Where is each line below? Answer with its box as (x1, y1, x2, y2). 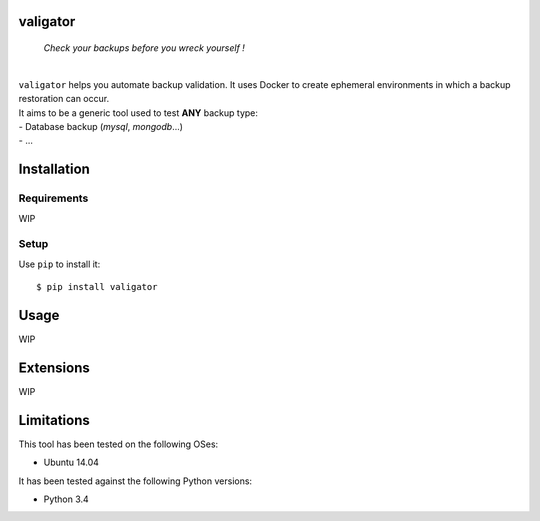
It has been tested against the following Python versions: (18, 475, 253, 487)
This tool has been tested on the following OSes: (18, 438, 219, 450)
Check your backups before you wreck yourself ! (43, 42, 245, 54)
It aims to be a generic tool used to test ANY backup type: (18, 106, 259, 119)
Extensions (18, 359, 90, 376)
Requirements (18, 191, 89, 205)
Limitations (18, 411, 90, 429)
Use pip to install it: (18, 258, 101, 270)
